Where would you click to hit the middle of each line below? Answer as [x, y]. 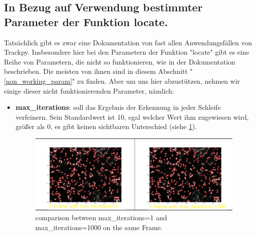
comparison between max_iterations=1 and [101, 218]
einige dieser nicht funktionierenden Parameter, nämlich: [89, 90]
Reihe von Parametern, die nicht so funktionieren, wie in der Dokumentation [120, 61]
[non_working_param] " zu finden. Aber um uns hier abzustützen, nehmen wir [122, 81]
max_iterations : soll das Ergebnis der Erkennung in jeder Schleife [118, 107]
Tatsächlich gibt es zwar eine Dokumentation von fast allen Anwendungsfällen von [128, 42]
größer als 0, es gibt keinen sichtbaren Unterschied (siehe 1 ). [106, 126]
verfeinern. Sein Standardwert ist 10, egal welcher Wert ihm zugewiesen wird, [132, 117]
